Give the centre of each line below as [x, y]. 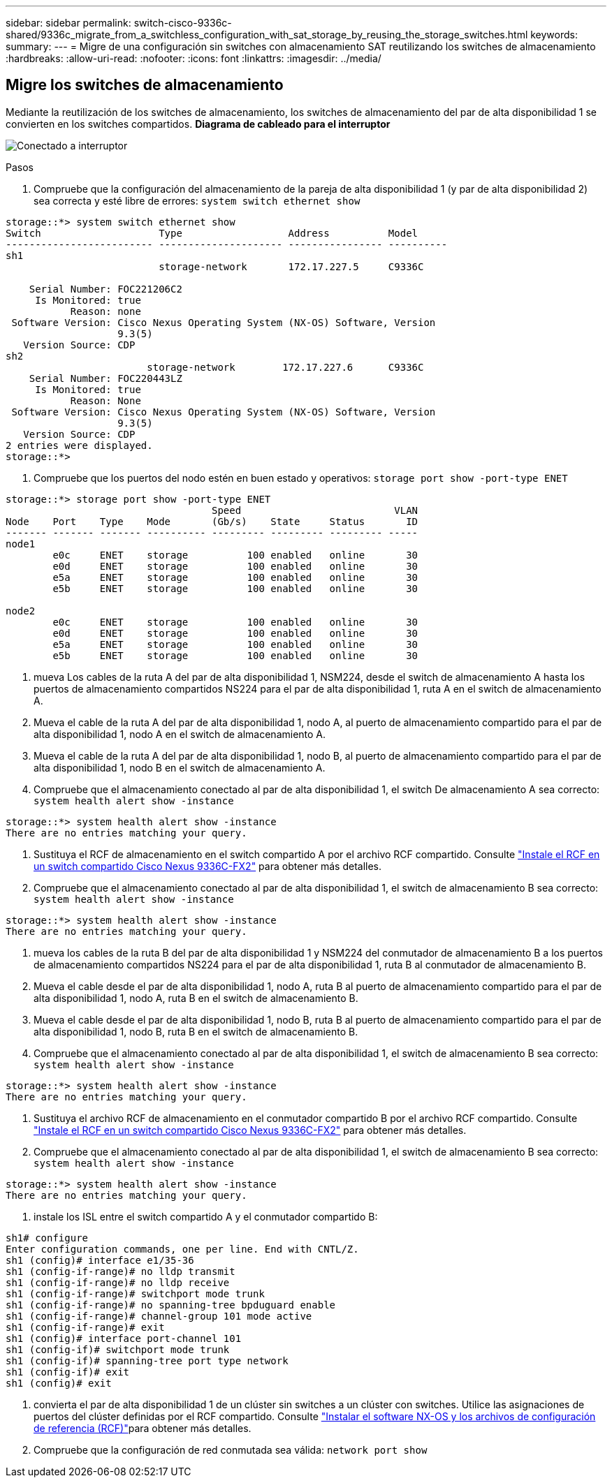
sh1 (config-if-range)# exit [85, 1327]
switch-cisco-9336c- [183, 23]
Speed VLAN [315, 510]
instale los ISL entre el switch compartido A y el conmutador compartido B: [206, 1216]
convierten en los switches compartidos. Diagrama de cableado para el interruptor [198, 124]
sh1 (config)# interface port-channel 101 [124, 1338]
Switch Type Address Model [212, 233]
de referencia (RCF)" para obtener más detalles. [143, 1428]
